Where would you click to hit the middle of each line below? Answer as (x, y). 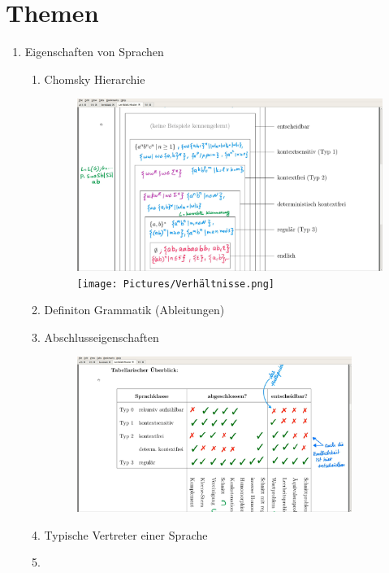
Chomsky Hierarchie (95, 79)
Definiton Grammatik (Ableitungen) (134, 310)
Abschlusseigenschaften (102, 337)
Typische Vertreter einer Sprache (126, 534)
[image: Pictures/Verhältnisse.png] (175, 284)
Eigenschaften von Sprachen (94, 52)
